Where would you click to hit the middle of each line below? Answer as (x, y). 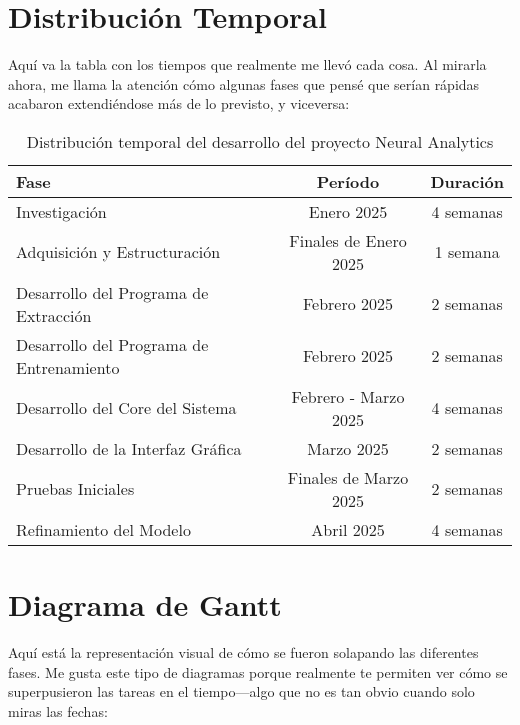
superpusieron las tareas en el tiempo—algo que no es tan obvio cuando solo (241, 691)
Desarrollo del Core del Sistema (126, 408)
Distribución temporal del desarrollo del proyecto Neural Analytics (260, 141)
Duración (467, 181)
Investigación (61, 211)
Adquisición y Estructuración (118, 252)
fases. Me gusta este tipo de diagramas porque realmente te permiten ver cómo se (258, 671)
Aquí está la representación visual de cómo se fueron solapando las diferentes (243, 652)
